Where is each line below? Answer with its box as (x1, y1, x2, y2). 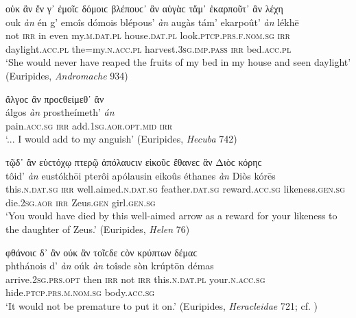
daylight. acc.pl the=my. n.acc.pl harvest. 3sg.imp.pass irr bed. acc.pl (5, 41, 292, 56)
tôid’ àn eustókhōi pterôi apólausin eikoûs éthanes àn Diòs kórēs (5, 168, 276, 182)
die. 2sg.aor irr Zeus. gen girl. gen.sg (5, 195, 156, 209)
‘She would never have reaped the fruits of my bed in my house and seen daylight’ (5, 55, 351, 69)
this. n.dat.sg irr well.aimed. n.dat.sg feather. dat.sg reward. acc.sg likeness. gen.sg (5, 182, 346, 196)
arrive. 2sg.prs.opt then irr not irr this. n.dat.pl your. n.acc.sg (5, 271, 265, 286)
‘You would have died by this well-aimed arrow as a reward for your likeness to (5, 208, 337, 223)
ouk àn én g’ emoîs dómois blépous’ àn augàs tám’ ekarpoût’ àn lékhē (5, 14, 299, 29)
